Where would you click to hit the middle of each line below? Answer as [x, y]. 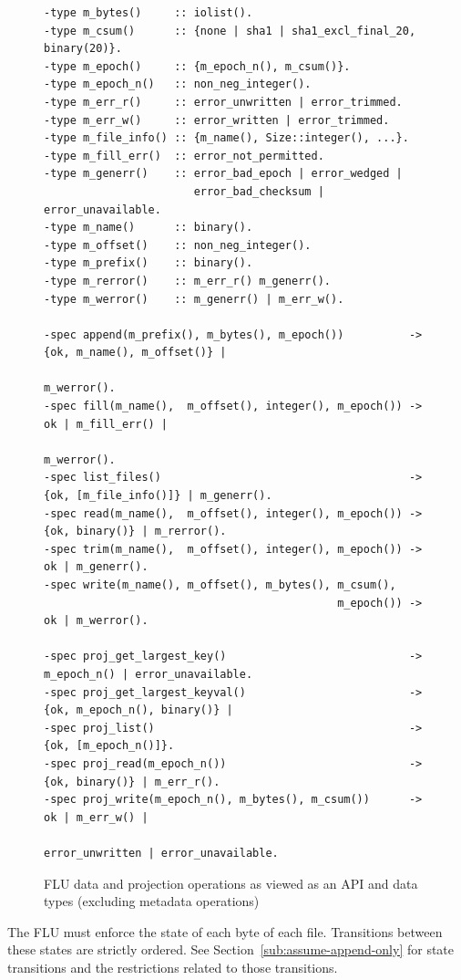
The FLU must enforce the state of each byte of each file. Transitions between [225, 931]
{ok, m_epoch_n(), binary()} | [138, 710]
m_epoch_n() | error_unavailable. [149, 674]
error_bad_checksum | [259, 191]
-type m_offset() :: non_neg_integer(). [178, 245]
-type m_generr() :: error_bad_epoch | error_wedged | [223, 174]
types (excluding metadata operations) [152, 901]
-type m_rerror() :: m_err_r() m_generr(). [187, 281]
